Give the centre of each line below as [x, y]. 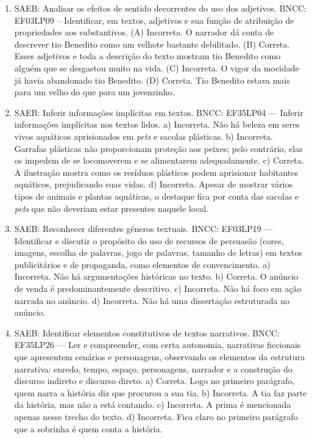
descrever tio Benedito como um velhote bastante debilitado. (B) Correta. [152, 44]
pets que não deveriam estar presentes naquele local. [112, 208]
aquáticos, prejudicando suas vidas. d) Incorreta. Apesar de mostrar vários [154, 184]
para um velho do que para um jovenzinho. [94, 92]
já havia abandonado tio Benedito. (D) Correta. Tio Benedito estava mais [152, 80]
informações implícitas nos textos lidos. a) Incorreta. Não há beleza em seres [157, 124]
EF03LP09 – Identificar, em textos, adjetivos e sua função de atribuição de [154, 20]
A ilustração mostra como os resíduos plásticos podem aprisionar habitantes [156, 172]
